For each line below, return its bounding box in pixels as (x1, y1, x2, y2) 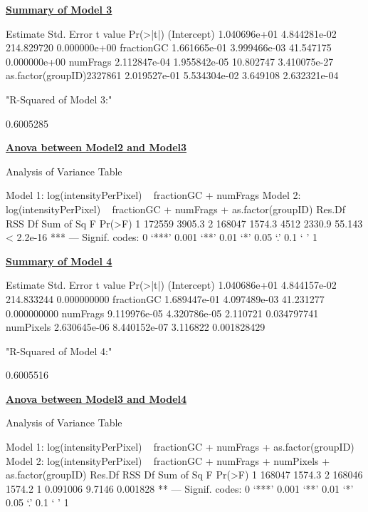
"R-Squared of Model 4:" (6, 343, 112, 358)
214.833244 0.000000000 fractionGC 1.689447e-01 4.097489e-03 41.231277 (6, 291, 325, 306)
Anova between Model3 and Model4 (6, 391, 187, 406)
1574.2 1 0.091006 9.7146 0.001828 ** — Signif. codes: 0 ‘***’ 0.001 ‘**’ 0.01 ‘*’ (6, 481, 354, 496)
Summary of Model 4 (6, 253, 112, 268)
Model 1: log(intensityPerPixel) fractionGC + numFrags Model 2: (6, 188, 301, 203)
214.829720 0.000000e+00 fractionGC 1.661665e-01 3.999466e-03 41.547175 (6, 40, 332, 55)
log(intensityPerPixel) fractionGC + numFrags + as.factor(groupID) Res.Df (6, 201, 346, 216)
